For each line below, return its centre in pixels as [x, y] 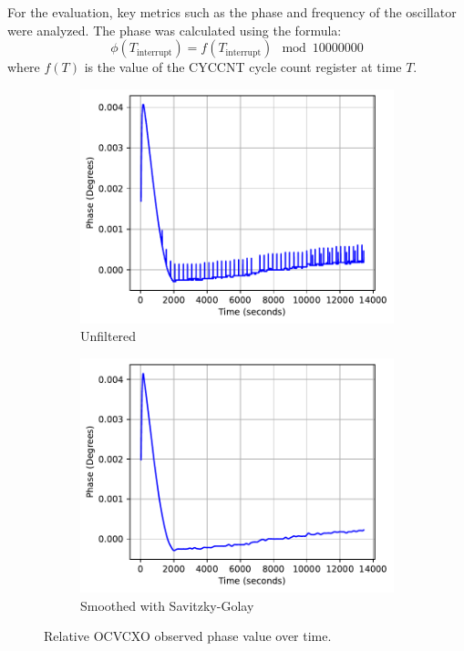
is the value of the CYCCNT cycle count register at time [243, 67]
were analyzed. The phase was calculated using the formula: [175, 30]
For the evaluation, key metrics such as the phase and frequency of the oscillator [232, 12]
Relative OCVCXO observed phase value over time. [188, 636]
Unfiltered [108, 336]
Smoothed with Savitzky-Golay [167, 605]
